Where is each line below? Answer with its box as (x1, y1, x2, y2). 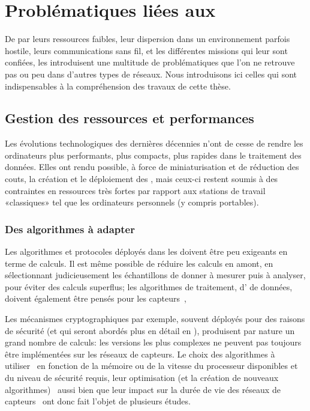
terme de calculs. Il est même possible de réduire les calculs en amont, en (5, 257, 273, 269)
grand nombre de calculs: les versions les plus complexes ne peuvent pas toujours (5, 336, 302, 349)
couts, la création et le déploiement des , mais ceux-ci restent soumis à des (5, 172, 278, 185)
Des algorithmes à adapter (5, 221, 135, 236)
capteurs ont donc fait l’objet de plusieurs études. (5, 395, 191, 407)
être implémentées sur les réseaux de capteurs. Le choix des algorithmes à (5, 347, 275, 360)
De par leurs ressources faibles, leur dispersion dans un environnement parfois (5, 32, 290, 45)
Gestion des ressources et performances (5, 109, 254, 127)
